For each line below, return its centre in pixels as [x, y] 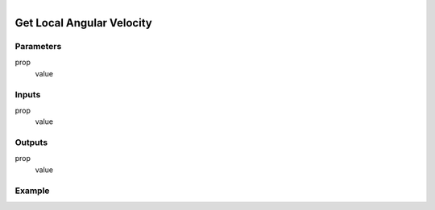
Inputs [28, 94]
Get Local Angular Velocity [83, 23]
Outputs [31, 142]
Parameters [38, 46]
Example [32, 191]
